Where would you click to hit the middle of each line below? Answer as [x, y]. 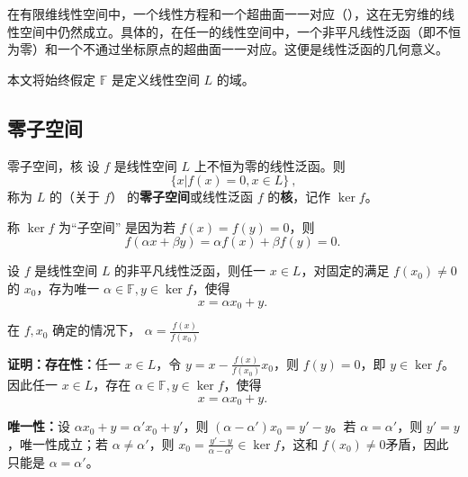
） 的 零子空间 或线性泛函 [182, 197]
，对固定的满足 [345, 270]
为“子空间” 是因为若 [117, 226]
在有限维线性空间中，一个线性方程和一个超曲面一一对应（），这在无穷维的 [225, 13]
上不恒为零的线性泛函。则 [270, 165]
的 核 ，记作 [299, 197]
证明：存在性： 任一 [64, 363]
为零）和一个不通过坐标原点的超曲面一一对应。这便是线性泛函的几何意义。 [228, 49]
